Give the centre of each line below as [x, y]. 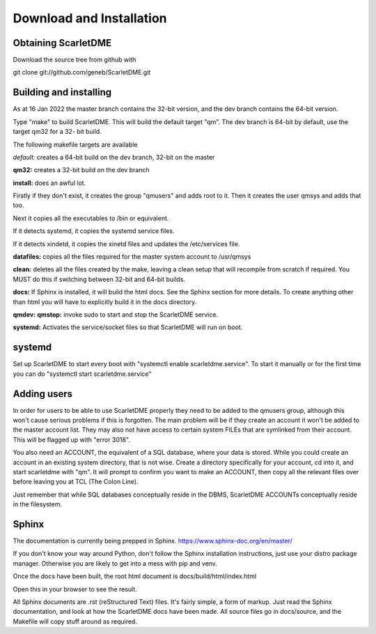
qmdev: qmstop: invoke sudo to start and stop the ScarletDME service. [116, 315]
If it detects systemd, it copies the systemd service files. [94, 231]
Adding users [43, 394]
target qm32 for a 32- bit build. [57, 132]
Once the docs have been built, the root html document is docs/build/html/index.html [135, 576]
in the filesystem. [38, 504]
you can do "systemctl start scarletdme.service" [82, 374]
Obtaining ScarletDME [62, 43]
